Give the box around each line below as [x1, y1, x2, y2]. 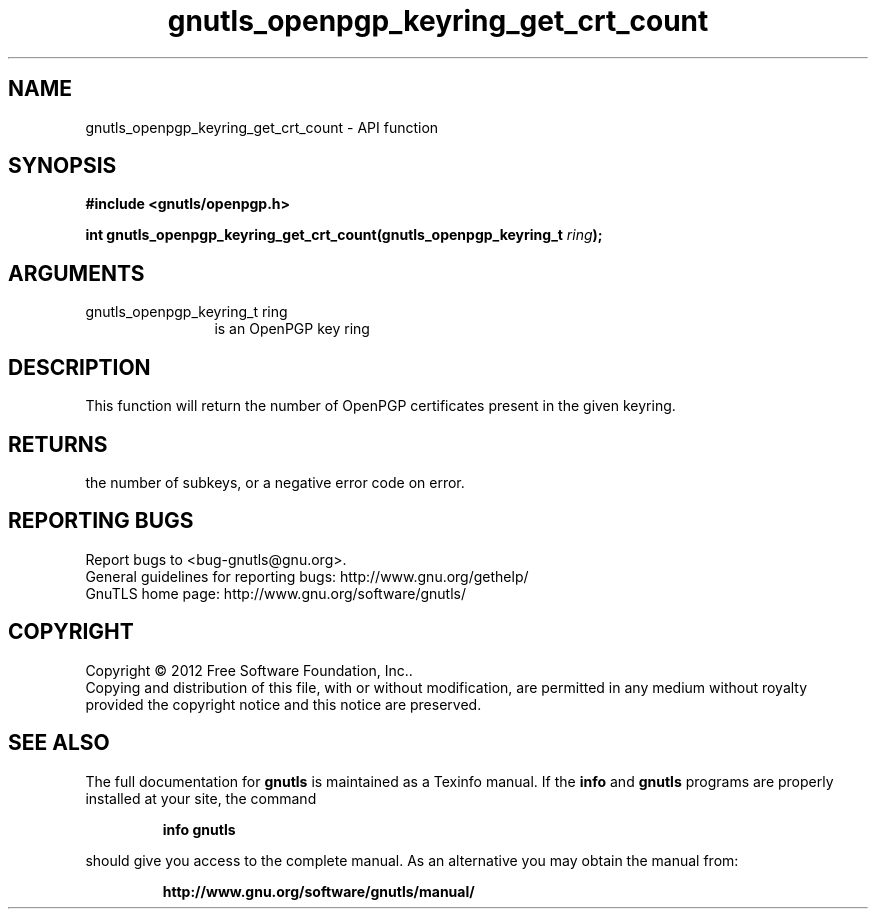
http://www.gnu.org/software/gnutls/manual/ [162, 882, 475, 900]
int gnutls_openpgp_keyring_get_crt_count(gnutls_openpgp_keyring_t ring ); [85, 226, 603, 244]
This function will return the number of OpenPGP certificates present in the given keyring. [85, 397, 676, 415]
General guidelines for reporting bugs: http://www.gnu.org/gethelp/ [85, 567, 529, 585]
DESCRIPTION [8, 354, 151, 380]
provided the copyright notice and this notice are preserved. [85, 695, 482, 713]
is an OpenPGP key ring [214, 320, 370, 338]
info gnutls [162, 820, 236, 838]
